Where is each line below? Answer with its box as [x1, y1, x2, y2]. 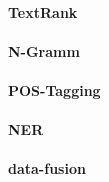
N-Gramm [8, 40, 80, 61]
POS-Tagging [8, 79, 101, 100]
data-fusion [8, 158, 86, 179]
